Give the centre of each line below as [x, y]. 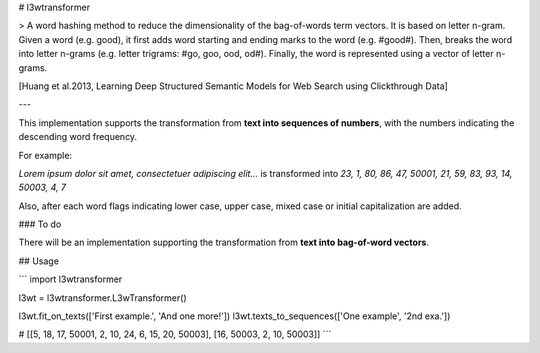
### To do [40, 224]
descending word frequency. [78, 137]
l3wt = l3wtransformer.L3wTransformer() [102, 297]
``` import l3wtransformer [70, 279]
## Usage [39, 261]
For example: [45, 155]
